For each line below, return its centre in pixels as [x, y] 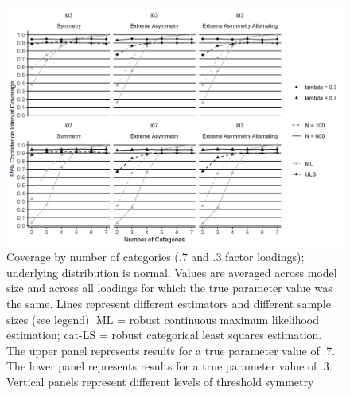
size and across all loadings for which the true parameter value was [169, 288]
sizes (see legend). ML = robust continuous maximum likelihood [163, 319]
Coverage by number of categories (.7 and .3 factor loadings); [156, 257]
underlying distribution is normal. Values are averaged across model [172, 272]
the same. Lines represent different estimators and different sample [169, 303]
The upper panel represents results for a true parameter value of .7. [171, 350]
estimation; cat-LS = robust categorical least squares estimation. [164, 335]
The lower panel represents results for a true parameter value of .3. [169, 366]
